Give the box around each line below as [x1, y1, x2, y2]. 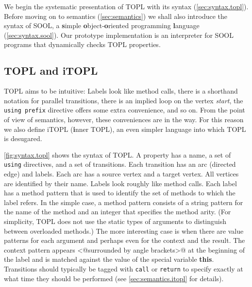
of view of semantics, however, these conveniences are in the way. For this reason [4, 114, 244, 125]
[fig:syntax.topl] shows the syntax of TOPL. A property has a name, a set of [4, 149, 231, 159]
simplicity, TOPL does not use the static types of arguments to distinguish [4, 216, 226, 226]
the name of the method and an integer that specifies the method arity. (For [4, 207, 231, 217]
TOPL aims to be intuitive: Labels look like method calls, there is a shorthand [4, 86, 238, 96]
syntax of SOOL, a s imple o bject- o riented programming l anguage [4, 20, 200, 31]
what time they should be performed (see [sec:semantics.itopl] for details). [4, 273, 224, 283]
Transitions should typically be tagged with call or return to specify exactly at [4, 263, 243, 273]
